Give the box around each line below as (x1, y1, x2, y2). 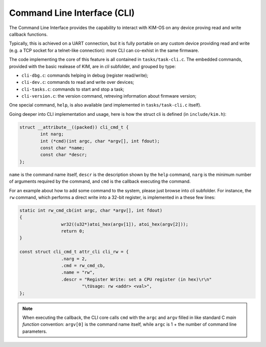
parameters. (22, 328, 47, 334)
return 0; (61, 228, 85, 234)
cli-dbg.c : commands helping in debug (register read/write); (21, 72, 149, 78)
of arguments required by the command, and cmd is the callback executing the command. (9, 178, 191, 184)
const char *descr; (40, 152, 87, 158)
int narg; (40, 131, 64, 137)
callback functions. (9, 31, 48, 37)
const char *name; (40, 145, 85, 150)
